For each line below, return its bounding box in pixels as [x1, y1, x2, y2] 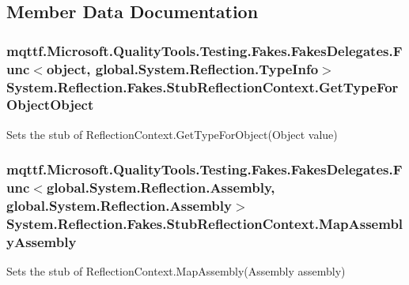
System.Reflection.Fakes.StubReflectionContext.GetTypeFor [6, 77, 399, 96]
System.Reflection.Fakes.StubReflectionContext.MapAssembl [6, 214, 403, 234]
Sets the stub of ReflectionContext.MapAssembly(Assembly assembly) [6, 263, 346, 279]
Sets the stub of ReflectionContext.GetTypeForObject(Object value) [6, 126, 338, 142]
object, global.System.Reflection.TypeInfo [46, 58, 319, 78]
